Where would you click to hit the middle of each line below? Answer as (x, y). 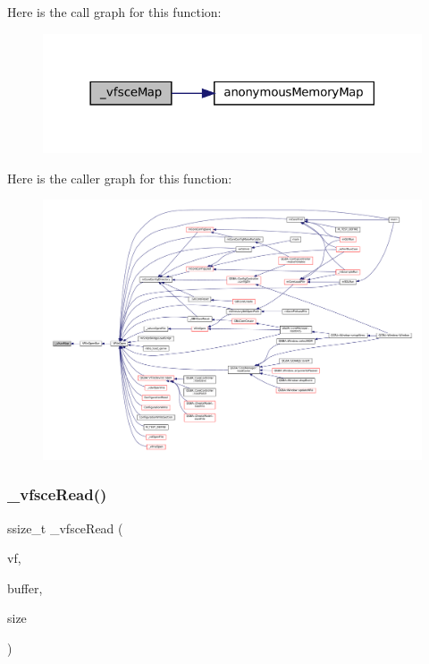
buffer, (25, 587)
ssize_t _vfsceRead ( (65, 528)
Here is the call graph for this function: (114, 12)
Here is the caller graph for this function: (120, 178)
